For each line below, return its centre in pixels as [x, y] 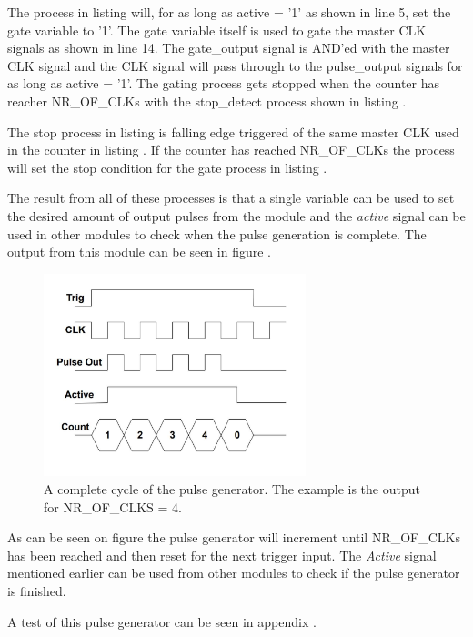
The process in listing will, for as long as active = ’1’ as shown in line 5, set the [229, 12]
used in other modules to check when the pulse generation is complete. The [217, 233]
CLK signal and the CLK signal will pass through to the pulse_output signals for [235, 65]
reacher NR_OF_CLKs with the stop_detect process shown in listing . [207, 101]
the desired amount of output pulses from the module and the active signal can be [236, 215]
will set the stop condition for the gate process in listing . [167, 167]
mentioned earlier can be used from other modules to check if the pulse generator [234, 573]
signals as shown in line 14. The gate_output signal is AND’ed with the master [229, 48]
